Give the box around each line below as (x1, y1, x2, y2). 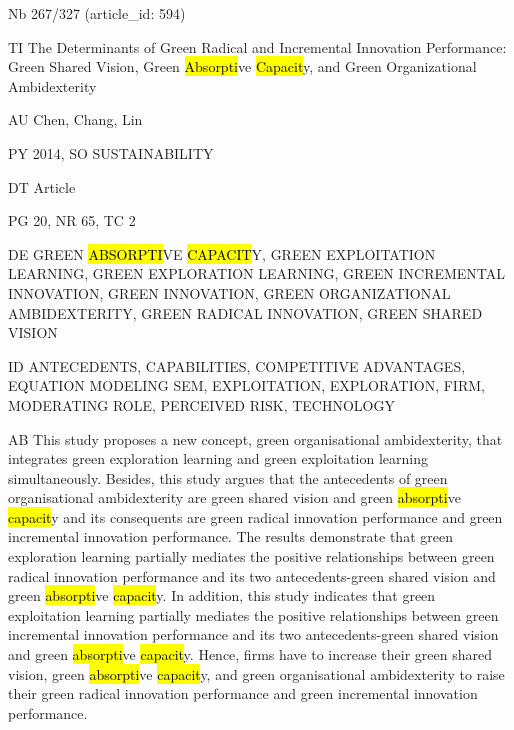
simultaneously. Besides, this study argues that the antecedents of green (8, 467, 448, 488)
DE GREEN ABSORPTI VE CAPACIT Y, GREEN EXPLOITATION (8, 243, 436, 264)
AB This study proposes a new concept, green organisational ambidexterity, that (8, 428, 503, 449)
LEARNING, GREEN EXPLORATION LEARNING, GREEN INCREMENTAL (8, 263, 506, 284)
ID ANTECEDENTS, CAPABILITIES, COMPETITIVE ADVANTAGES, (8, 355, 466, 376)
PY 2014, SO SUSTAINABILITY (8, 142, 214, 163)
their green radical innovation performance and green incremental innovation (8, 683, 478, 704)
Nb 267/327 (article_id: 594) (8, 3, 186, 23)
